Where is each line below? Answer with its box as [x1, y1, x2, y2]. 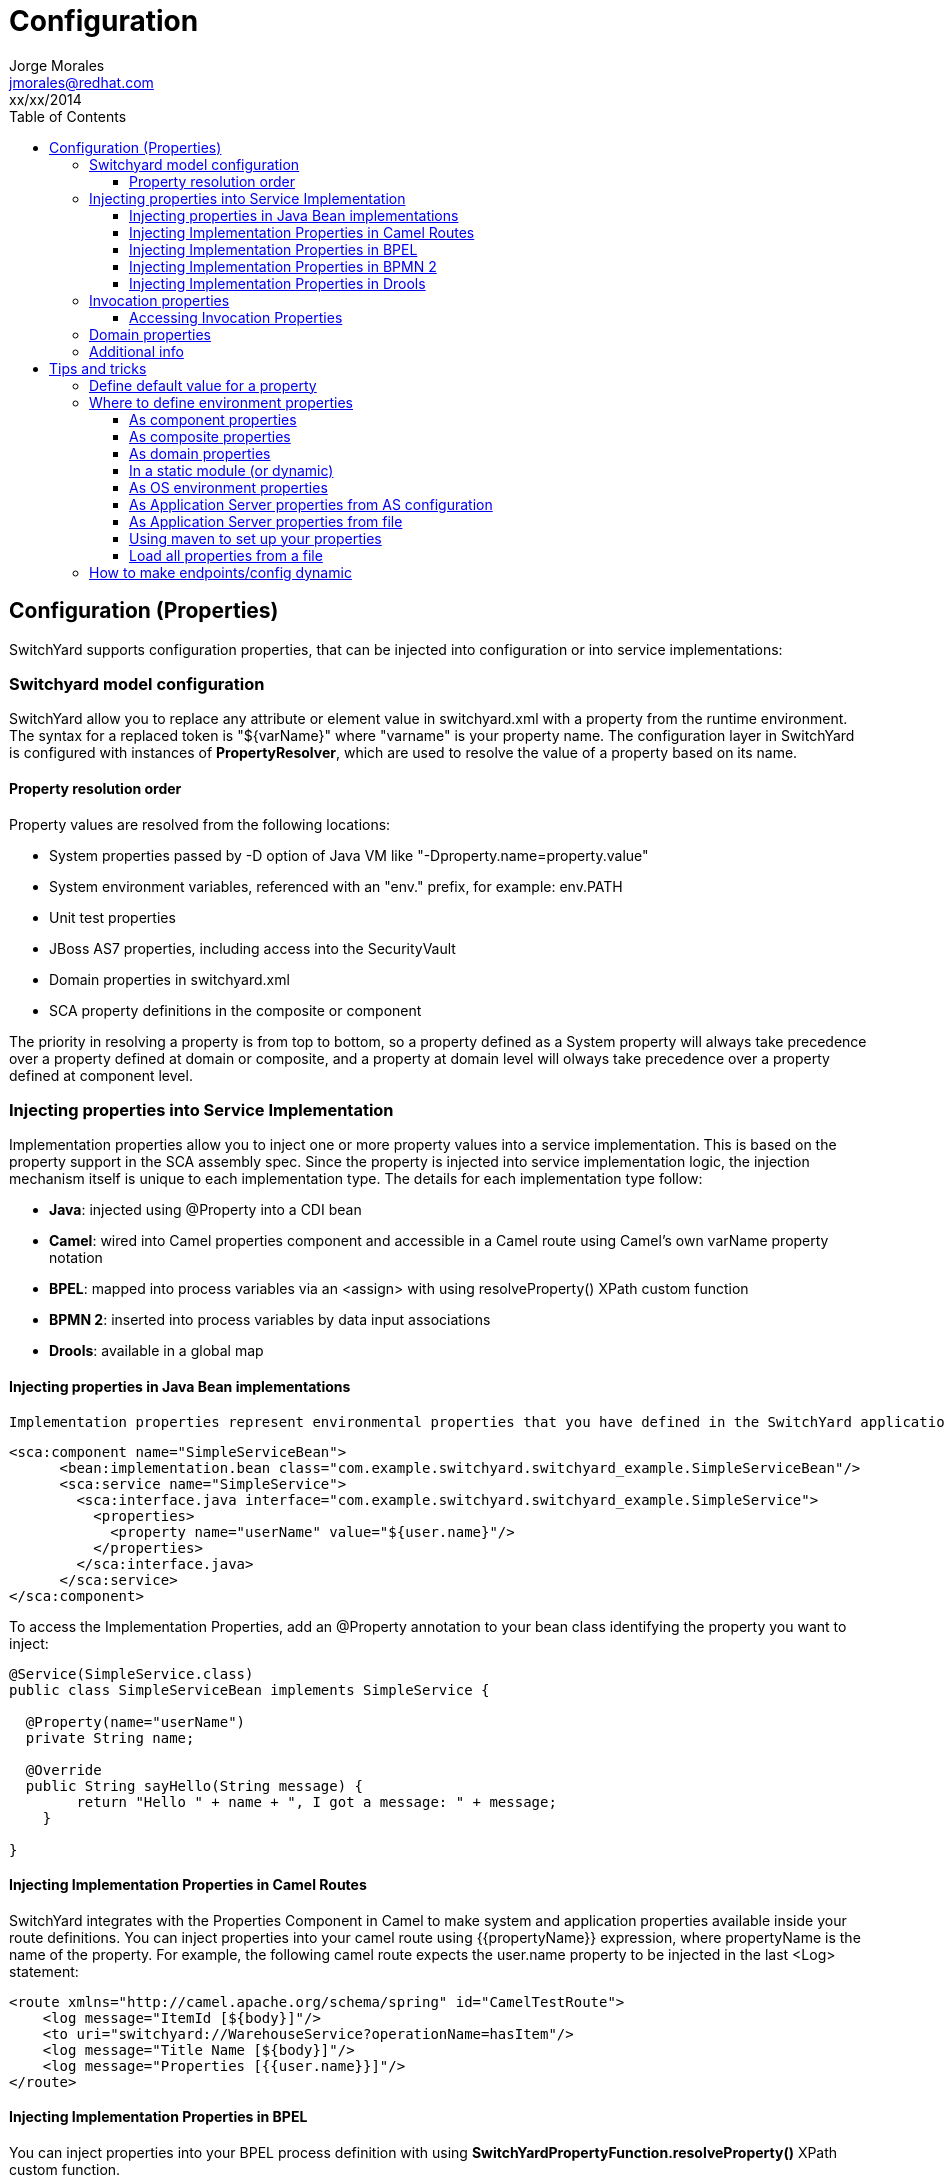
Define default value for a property [89, 376, 317, 394]
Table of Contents [9, 107, 127, 125]
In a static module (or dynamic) [129, 461, 334, 479]
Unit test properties [49, 908, 176, 926]
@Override [25, 1761, 102, 1778]
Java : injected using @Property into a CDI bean [49, 1201, 362, 1219]
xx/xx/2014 [9, 90, 82, 108]
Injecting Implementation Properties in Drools [129, 274, 426, 292]
